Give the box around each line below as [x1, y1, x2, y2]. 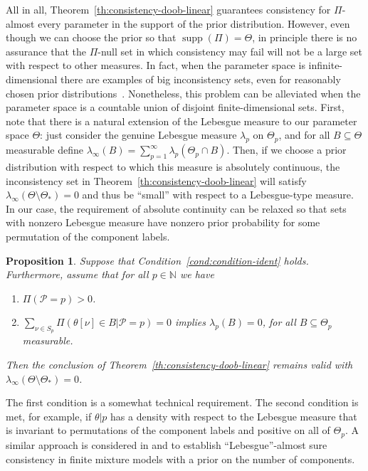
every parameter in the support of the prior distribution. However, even [38, 16, 350, 31]
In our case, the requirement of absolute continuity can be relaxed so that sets [6, 201, 347, 216]
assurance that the [6, 43, 86, 58]
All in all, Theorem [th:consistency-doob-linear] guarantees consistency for [6, 2, 331, 16]
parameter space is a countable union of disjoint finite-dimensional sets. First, [6, 100, 345, 115]
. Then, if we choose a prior [226, 142, 347, 157]
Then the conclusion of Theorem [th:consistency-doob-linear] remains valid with [6, 357, 353, 372]
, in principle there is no [252, 30, 357, 45]
